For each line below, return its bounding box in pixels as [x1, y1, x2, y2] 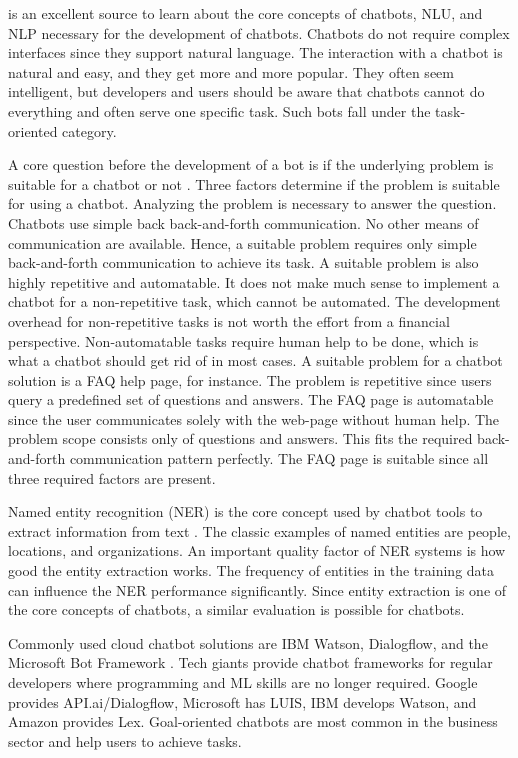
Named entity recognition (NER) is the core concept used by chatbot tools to [8, 501, 483, 522]
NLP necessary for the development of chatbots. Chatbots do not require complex [8, 22, 510, 43]
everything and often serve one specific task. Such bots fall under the [8, 100, 431, 121]
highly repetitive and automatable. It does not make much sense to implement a [8, 271, 500, 292]
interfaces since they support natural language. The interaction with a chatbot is [8, 42, 503, 63]
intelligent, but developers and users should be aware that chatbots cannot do [8, 81, 485, 102]
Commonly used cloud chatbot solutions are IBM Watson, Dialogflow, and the [8, 632, 488, 653]
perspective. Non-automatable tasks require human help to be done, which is [8, 330, 479, 351]
